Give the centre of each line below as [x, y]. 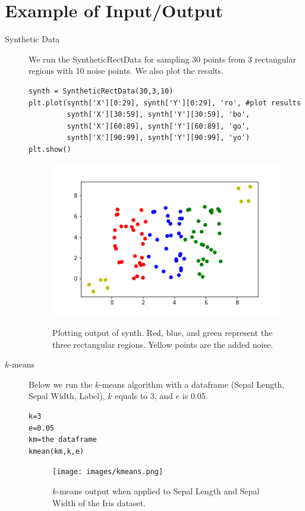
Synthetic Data [32, 39]
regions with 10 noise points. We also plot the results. [126, 71]
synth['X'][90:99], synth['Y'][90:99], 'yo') [158, 138]
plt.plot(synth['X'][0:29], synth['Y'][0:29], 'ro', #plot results [165, 103]
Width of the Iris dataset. [99, 502]
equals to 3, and [144, 396]
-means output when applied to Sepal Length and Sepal [158, 491]
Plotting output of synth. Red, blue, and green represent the [163, 333]
